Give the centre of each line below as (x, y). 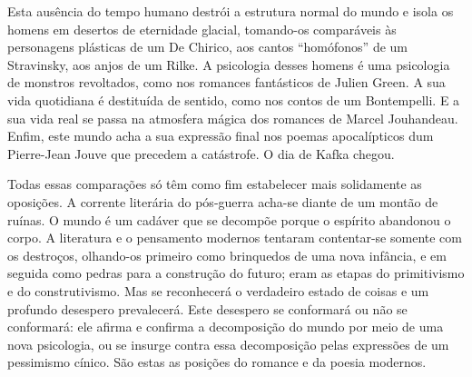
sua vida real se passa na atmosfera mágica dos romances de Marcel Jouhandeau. (233, 118)
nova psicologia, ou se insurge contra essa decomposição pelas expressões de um (228, 344)
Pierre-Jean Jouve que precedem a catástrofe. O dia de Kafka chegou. (201, 153)
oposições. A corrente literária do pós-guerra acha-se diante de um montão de (223, 201)
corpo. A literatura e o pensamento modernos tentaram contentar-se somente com (235, 238)
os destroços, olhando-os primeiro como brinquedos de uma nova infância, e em (227, 255)
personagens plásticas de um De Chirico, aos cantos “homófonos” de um (207, 47)
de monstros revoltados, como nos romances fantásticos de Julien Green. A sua (226, 82)
